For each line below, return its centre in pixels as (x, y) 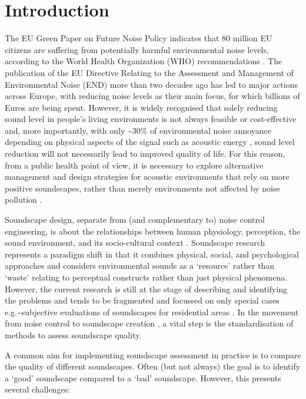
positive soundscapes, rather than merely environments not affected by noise (142, 188)
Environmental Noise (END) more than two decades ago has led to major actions (151, 84)
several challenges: (38, 389)
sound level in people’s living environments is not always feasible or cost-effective (151, 119)
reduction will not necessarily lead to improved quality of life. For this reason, (145, 154)
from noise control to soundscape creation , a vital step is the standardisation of (149, 323)
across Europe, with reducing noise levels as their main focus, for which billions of (152, 96)
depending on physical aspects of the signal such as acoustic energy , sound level (150, 142)
